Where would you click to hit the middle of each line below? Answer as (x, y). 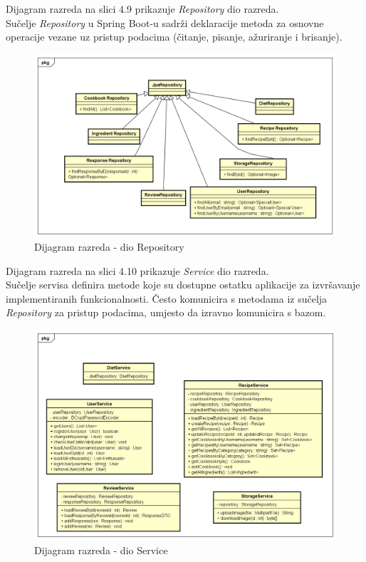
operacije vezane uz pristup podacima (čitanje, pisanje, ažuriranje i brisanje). (174, 37)
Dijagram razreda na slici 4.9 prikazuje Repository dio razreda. (142, 9)
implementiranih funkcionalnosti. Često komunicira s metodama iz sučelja (167, 298)
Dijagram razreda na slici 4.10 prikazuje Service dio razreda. (137, 270)
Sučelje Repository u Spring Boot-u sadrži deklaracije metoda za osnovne (165, 22)
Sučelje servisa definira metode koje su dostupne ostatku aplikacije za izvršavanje (183, 285)
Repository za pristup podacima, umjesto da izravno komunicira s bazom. (166, 312)
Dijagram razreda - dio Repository (109, 247)
